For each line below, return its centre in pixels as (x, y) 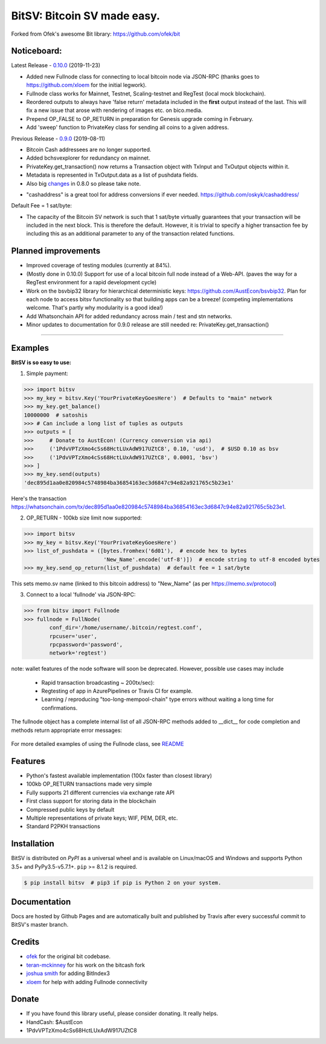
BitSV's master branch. (40, 925)
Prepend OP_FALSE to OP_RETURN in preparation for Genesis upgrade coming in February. (140, 119)
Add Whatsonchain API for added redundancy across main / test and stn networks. (129, 316)
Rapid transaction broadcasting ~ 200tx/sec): (98, 682)
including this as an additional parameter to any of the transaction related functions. (130, 233)
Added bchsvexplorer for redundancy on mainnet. (88, 158)
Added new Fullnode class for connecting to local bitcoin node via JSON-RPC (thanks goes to (143, 76)
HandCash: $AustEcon (54, 1022)
